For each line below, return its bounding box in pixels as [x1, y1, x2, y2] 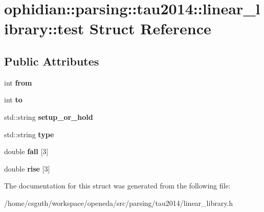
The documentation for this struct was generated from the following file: [4, 180, 231, 191]
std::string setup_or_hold [4, 111, 93, 122]
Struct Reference [90, 18, 211, 39]
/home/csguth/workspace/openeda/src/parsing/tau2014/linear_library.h [4, 197, 233, 208]
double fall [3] [4, 146, 49, 157]
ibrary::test [4, 18, 84, 39]
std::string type [4, 129, 54, 139]
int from [4, 77, 32, 88]
